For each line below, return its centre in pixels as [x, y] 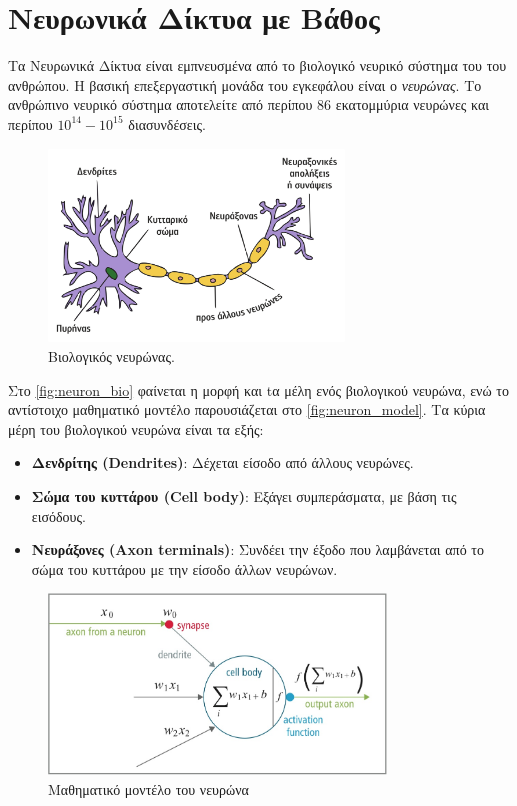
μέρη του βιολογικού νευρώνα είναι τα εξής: [136, 428]
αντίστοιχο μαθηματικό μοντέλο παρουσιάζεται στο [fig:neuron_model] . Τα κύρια [247, 409]
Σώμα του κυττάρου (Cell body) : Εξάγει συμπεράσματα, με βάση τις [244, 495]
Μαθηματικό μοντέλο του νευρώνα [148, 788]
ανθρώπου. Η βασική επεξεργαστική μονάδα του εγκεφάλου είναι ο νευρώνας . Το [245, 84]
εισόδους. [58, 515]
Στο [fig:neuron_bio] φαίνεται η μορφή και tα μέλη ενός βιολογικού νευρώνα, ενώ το [258, 389]
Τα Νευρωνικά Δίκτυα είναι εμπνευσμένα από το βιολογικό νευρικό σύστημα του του [257, 65]
